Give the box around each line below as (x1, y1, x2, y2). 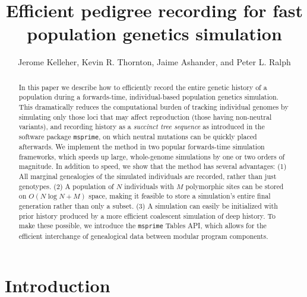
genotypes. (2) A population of (18, 181, 114, 191)
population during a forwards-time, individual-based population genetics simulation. (18, 92, 278, 102)
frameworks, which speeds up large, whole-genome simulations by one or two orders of (18, 151, 285, 161)
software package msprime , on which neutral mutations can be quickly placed (18, 131, 257, 141)
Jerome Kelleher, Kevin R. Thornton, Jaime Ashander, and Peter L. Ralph (18, 56, 291, 68)
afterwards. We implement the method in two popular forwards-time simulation (18, 142, 265, 152)
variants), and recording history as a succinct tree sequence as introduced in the (18, 122, 265, 132)
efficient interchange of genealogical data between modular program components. (18, 231, 268, 241)
